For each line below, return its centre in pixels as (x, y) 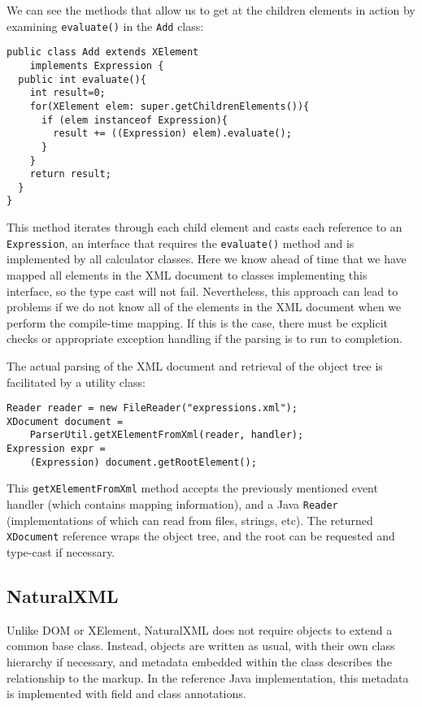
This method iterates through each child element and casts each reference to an (204, 227)
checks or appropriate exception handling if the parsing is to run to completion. (204, 338)
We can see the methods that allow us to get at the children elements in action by (211, 10)
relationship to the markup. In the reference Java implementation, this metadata (208, 677)
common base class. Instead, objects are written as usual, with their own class (201, 646)
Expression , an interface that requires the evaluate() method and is (181, 243)
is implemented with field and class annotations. (126, 694)
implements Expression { (97, 65)
